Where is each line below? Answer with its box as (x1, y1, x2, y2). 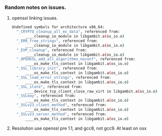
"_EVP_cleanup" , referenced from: (16, 47, 87, 53)
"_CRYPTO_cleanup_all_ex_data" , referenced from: (16, 29, 120, 34)
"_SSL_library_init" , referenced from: (16, 66, 98, 71)
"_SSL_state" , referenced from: (16, 84, 83, 89)
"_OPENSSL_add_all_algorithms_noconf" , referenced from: (16, 57, 136, 62)
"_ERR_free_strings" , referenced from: (16, 38, 98, 43)
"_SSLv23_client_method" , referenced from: (16, 102, 107, 107)
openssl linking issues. (11, 15, 58, 21)
